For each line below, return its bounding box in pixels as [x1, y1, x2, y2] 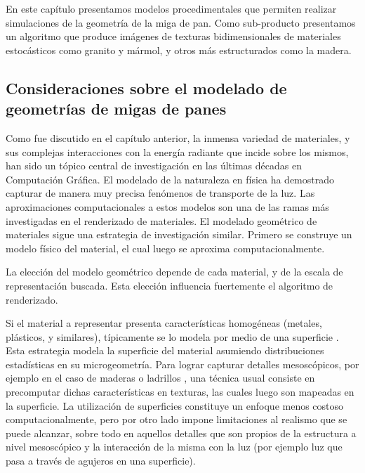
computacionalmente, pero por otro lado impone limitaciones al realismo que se [6, 412, 347, 427]
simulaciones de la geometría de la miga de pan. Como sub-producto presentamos [6, 15, 356, 30]
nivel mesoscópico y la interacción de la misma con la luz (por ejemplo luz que [6, 439, 343, 454]
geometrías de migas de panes [6, 98, 227, 119]
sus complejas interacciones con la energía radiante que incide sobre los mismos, [6, 144, 349, 159]
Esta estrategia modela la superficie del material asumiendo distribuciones [6, 343, 324, 358]
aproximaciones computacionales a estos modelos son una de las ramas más [6, 199, 329, 214]
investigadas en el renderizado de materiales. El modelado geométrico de [6, 213, 317, 228]
